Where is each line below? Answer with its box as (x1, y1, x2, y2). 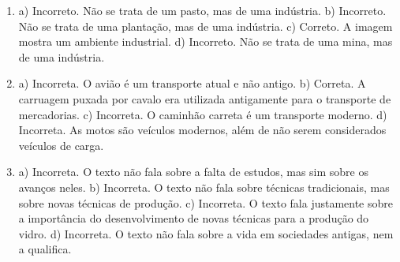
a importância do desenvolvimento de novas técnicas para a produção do (18, 210, 369, 226)
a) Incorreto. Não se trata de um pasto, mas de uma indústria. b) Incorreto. (18, 2, 387, 18)
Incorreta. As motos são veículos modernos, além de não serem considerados (18, 122, 387, 138)
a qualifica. (18, 241, 72, 257)
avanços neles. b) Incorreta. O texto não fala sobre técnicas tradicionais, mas (18, 178, 390, 195)
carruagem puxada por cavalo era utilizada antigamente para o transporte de (18, 90, 391, 107)
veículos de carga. (18, 137, 104, 153)
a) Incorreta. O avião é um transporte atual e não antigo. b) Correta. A (18, 75, 366, 92)
